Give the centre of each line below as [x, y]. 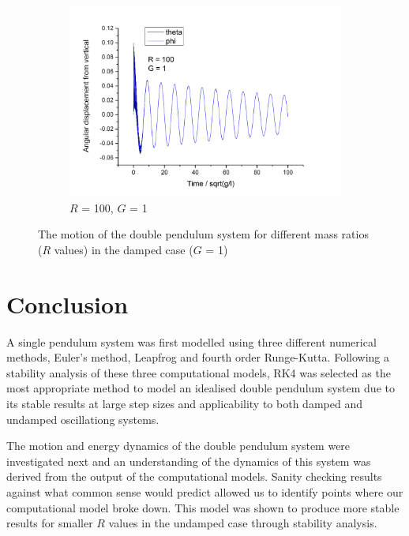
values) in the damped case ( [124, 249]
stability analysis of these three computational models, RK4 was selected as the [199, 372]
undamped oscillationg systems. [83, 419]
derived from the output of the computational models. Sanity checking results [194, 476]
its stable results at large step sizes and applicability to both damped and [184, 404]
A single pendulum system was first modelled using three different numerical [191, 341]
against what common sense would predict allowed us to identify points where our [205, 492]
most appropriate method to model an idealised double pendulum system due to [201, 388]
